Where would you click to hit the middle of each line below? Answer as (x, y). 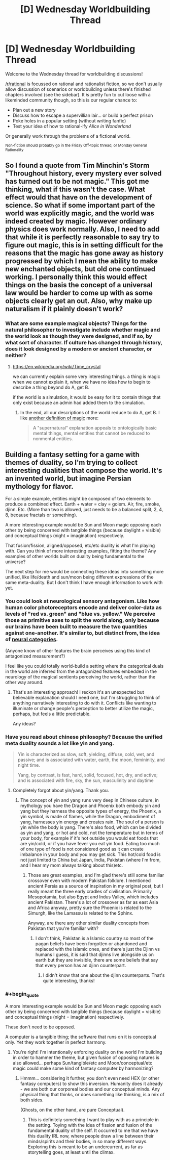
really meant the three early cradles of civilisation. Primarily (90, 892)
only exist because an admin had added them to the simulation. (79, 402)
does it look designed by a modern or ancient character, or (79, 349)
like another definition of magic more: (59, 418)
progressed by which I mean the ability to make (82, 261)
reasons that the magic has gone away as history (84, 253)
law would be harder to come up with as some (79, 293)
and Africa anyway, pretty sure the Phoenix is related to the (90, 908)
